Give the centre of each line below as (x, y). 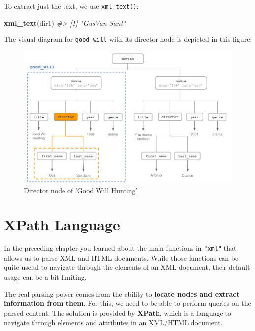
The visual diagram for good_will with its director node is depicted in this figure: (128, 39)
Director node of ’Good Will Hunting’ (81, 190)
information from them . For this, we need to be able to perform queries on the (127, 303)
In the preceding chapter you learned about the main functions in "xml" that (120, 248)
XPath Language (62, 224)
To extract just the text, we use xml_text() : (71, 6)
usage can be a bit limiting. (45, 277)
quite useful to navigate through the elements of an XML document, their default (127, 267)
